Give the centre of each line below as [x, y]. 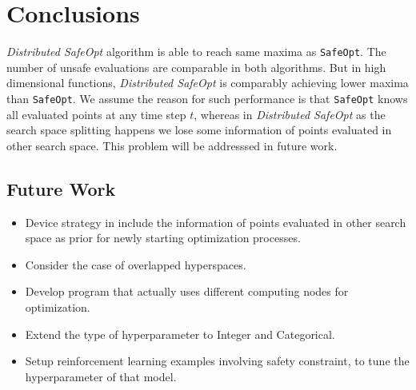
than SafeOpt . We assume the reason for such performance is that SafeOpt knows [207, 98]
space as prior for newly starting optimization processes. [163, 238]
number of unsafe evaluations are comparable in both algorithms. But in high [196, 67]
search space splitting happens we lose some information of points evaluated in [199, 130]
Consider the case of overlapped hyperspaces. [136, 264]
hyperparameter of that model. [101, 376]
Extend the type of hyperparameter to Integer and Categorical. [180, 334]
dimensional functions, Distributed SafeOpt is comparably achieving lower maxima [208, 83]
